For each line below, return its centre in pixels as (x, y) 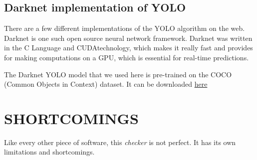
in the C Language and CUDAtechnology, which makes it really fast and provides (128, 48)
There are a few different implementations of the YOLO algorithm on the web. (125, 28)
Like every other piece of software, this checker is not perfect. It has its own (120, 142)
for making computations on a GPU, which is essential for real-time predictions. (127, 57)
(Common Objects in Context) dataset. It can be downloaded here (106, 84)
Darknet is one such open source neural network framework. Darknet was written (128, 38)
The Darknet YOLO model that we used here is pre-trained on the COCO (118, 74)
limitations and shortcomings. (49, 152)
